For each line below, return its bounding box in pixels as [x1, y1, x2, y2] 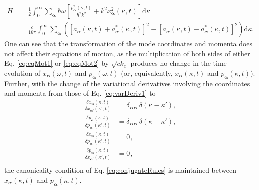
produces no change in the [130, 58, 211, 68]
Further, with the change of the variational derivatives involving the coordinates [4, 78, 250, 88]
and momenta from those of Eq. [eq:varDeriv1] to [4, 88, 156, 98]
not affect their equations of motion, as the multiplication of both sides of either [4, 48, 250, 58]
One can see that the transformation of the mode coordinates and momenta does [4, 38, 253, 49]
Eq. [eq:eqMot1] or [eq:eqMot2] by [4, 58, 109, 68]
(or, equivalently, [121, 67, 173, 78]
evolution [4, 67, 33, 78]
